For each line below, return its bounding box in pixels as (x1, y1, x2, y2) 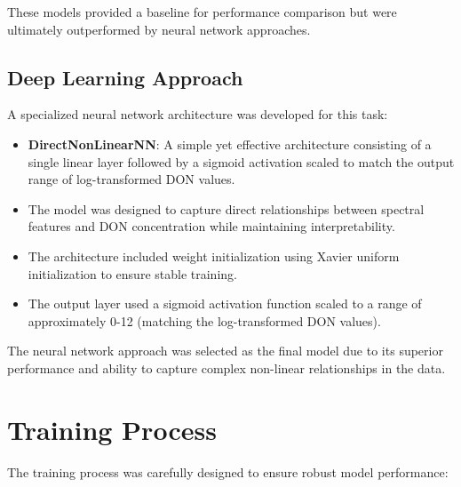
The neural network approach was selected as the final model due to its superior (7, 341, 443, 360)
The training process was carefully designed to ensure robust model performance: (7, 462, 449, 481)
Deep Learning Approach (7, 63, 243, 91)
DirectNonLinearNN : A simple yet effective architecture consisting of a (28, 134, 432, 153)
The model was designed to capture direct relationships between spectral (28, 199, 425, 218)
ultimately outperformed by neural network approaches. (7, 20, 311, 38)
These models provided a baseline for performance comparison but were (7, 3, 397, 20)
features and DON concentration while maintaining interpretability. (28, 217, 395, 236)
